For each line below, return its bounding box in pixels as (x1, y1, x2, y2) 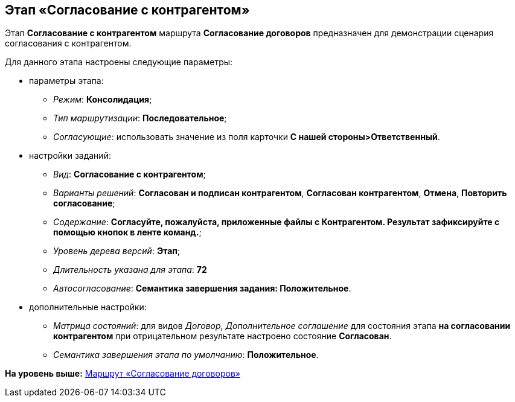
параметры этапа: (29, 75, 104, 86)
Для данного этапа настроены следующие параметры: (5, 57, 233, 68)
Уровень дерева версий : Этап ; (53, 246, 181, 257)
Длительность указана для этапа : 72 (53, 264, 207, 275)
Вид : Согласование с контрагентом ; (53, 169, 206, 180)
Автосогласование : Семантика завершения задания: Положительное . (53, 283, 351, 294)
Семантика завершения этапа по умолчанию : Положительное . (53, 349, 319, 360)
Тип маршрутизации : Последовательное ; (53, 113, 227, 124)
